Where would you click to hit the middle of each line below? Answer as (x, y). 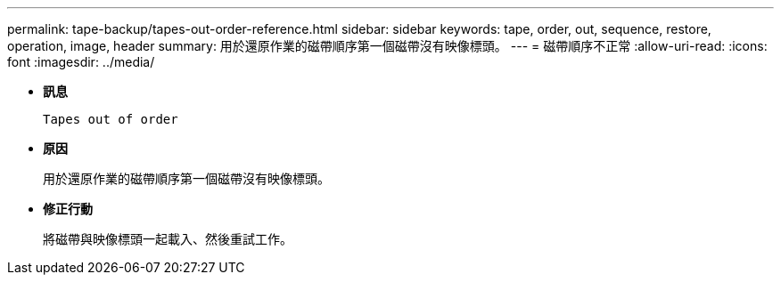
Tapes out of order (111, 119)
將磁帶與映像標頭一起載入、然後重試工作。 (168, 239)
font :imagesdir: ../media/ (81, 62)
